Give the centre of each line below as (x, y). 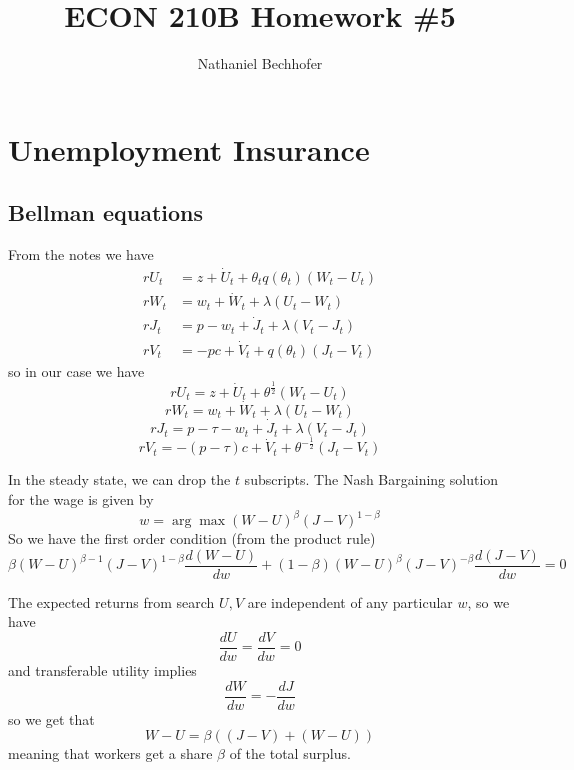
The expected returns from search (111, 601)
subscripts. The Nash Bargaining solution (371, 479)
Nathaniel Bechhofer (260, 63)
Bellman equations (106, 212)
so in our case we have (76, 370)
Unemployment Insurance (189, 148)
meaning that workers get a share (110, 753)
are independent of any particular (350, 601)
